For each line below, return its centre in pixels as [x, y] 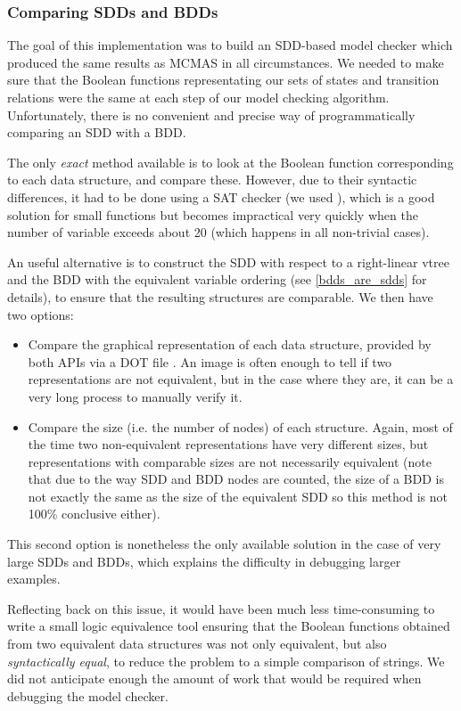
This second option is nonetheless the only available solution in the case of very [224, 544]
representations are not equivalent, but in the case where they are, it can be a [241, 379]
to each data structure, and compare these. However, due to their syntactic [212, 180]
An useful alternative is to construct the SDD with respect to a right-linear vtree [228, 262]
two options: [41, 314]
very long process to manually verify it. [135, 396]
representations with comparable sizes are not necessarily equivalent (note [230, 461]
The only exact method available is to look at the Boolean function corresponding [230, 162]
